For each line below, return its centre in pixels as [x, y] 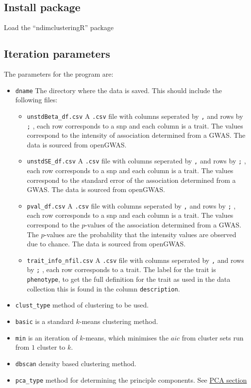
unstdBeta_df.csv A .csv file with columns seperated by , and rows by [135, 116]
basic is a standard [44, 321]
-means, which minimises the [126, 337]
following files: [36, 100]
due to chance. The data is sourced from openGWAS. [106, 244]
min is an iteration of [46, 337]
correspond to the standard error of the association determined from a [131, 180]
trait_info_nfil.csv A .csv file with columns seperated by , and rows [135, 260]
